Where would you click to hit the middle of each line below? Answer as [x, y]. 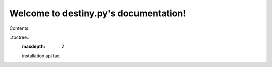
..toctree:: [19, 37]
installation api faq [41, 56]
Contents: [19, 28]
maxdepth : [33, 47]
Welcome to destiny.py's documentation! [98, 13]
